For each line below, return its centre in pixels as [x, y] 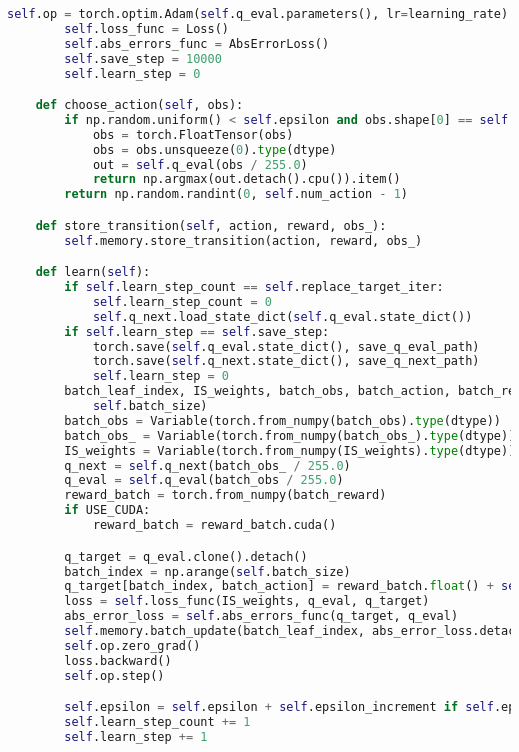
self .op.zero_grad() [132, 645]
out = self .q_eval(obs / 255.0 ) [200, 164]
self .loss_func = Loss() [146, 28]
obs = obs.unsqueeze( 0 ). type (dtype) [214, 149]
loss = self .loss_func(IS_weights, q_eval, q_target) [247, 601]
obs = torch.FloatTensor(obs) [193, 134]
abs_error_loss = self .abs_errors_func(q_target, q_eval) [261, 616]
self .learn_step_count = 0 [182, 301]
